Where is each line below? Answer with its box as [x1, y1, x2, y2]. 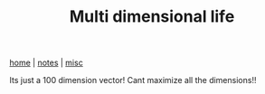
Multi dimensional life [69, 6, 235, 27]
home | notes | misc [9, 57, 83, 69]
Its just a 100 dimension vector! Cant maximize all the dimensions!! [9, 75, 257, 86]
